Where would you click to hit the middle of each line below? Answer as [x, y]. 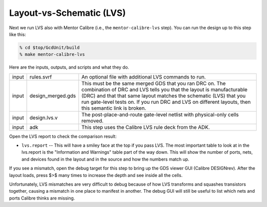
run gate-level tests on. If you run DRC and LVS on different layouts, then [166, 102]
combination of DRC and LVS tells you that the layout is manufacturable [164, 89]
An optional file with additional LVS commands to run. [144, 77]
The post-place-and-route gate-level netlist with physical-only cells [160, 115]
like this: [18, 34]
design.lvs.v [44, 118]
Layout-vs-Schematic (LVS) [67, 13]
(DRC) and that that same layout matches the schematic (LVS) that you [163, 95]
